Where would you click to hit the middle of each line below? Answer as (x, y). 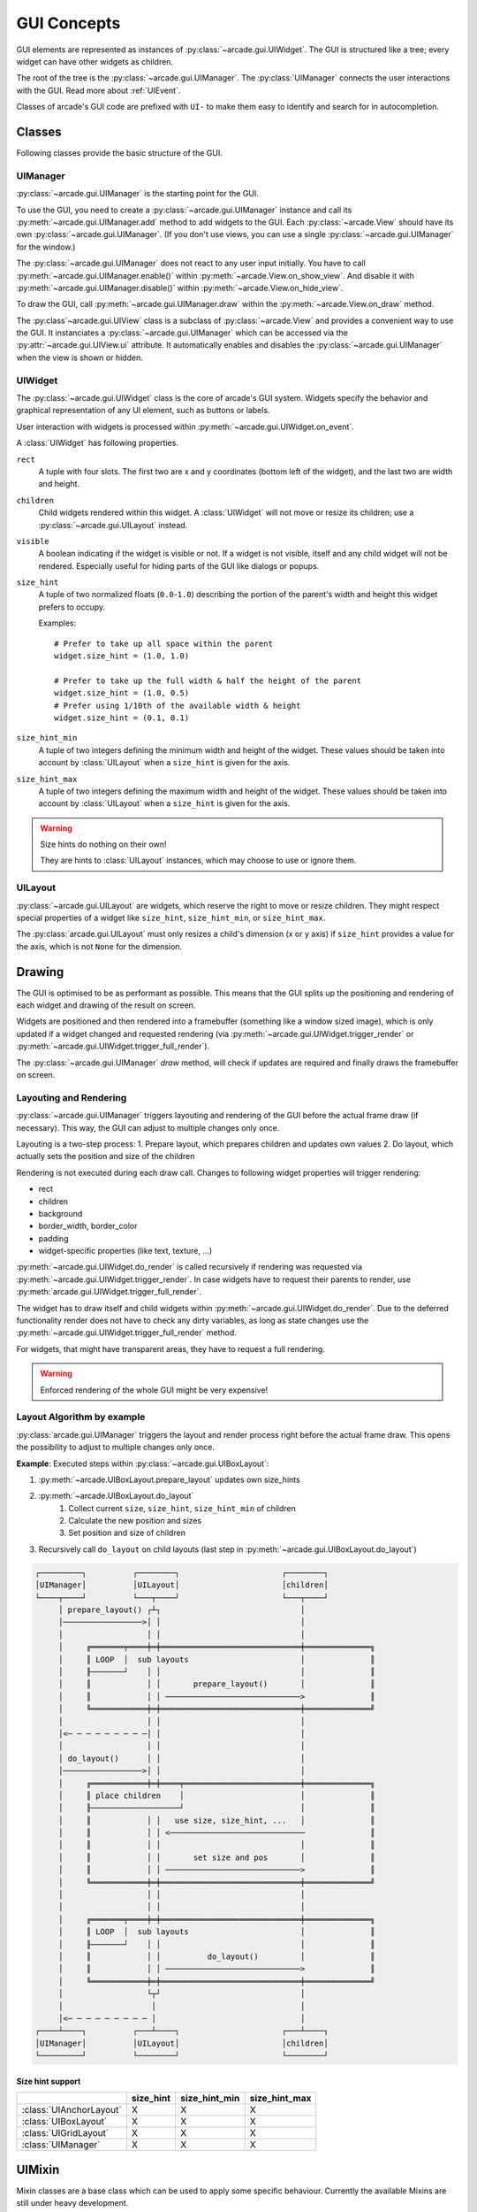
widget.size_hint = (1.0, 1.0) (122, 656)
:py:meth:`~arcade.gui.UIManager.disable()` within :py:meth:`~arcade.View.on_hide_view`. (180, 288)
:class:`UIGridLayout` (65, 2133)
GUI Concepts (68, 23)
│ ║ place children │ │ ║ (216, 1795)
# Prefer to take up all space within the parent (164, 643)
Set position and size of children (127, 1533)
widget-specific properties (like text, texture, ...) (125, 1251)
